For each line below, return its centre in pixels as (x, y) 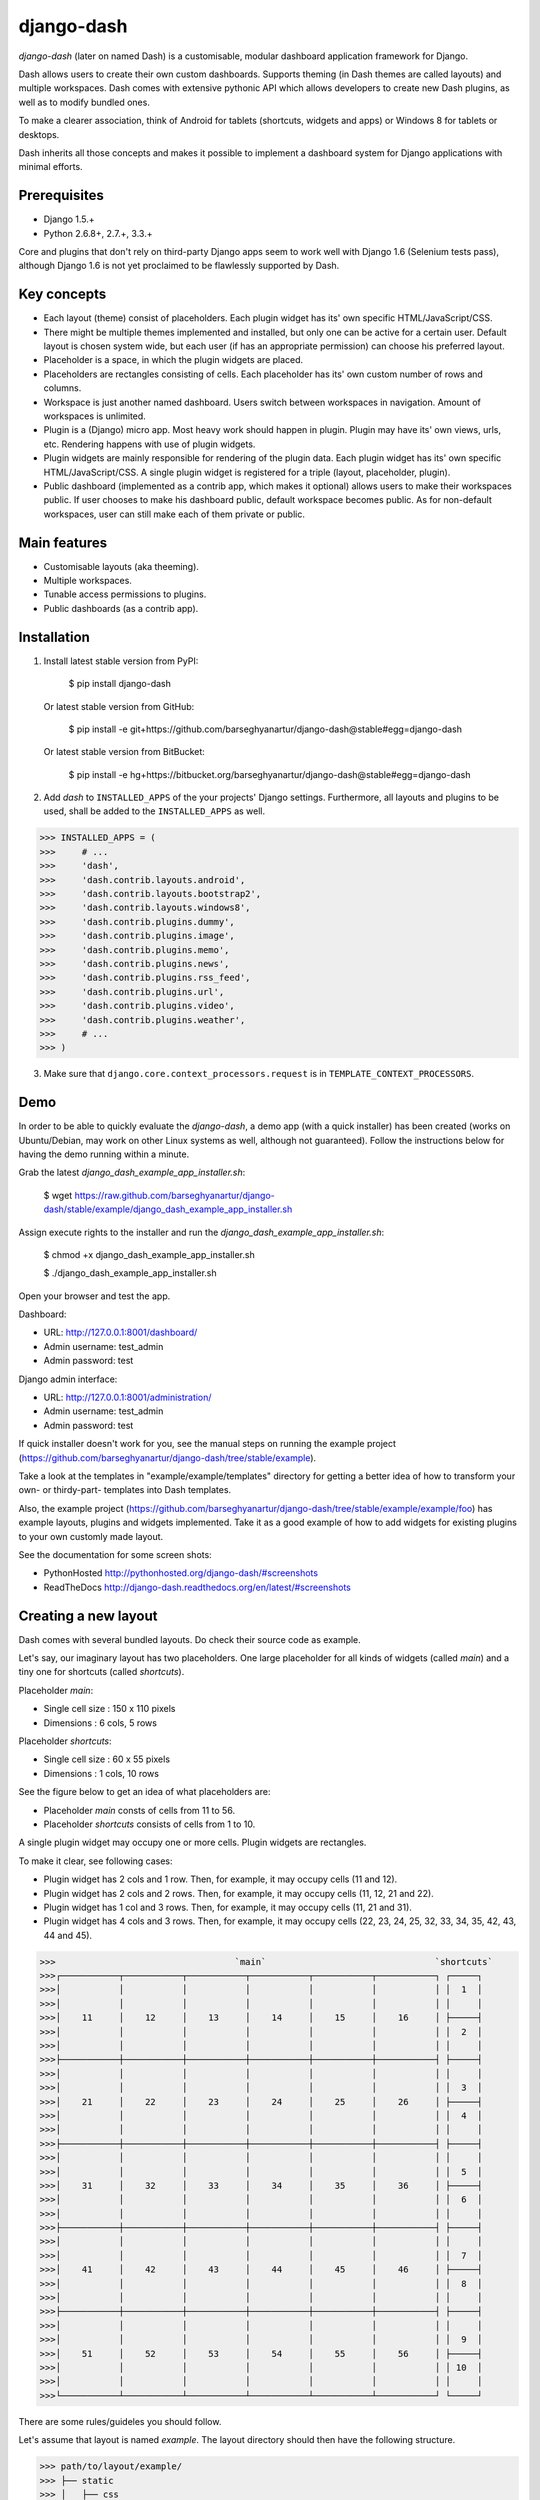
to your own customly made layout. (91, 1536)
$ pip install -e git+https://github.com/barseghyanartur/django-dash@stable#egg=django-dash (265, 729)
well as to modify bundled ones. (84, 102)
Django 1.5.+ (69, 219)
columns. (62, 388)
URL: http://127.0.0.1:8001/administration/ (127, 1397)
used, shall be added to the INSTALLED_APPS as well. (154, 811)
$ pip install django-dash (120, 684)
